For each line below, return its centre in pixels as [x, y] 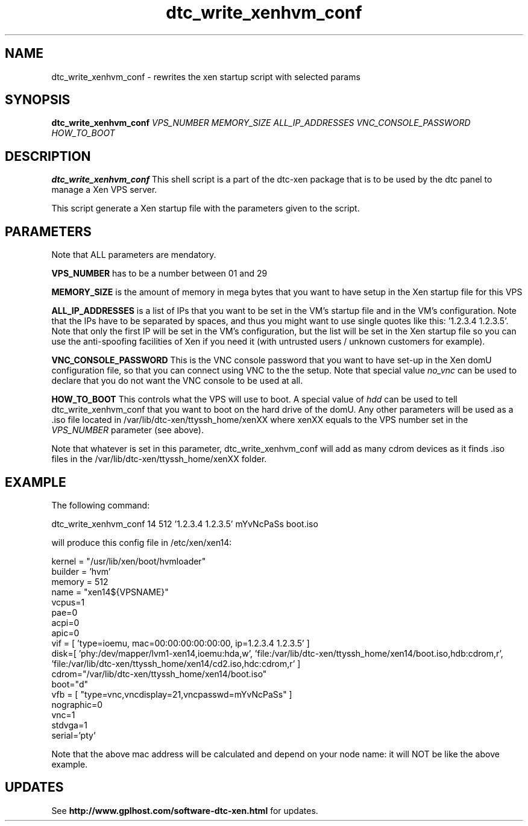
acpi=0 [65, 622]
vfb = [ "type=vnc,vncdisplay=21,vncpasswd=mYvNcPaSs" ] [172, 694]
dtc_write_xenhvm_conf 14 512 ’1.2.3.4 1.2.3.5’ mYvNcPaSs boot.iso [185, 524]
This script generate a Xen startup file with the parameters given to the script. [206, 208]
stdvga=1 [69, 725]
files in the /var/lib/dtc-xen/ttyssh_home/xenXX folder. [159, 459]
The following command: [101, 505]
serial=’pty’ [74, 735]
